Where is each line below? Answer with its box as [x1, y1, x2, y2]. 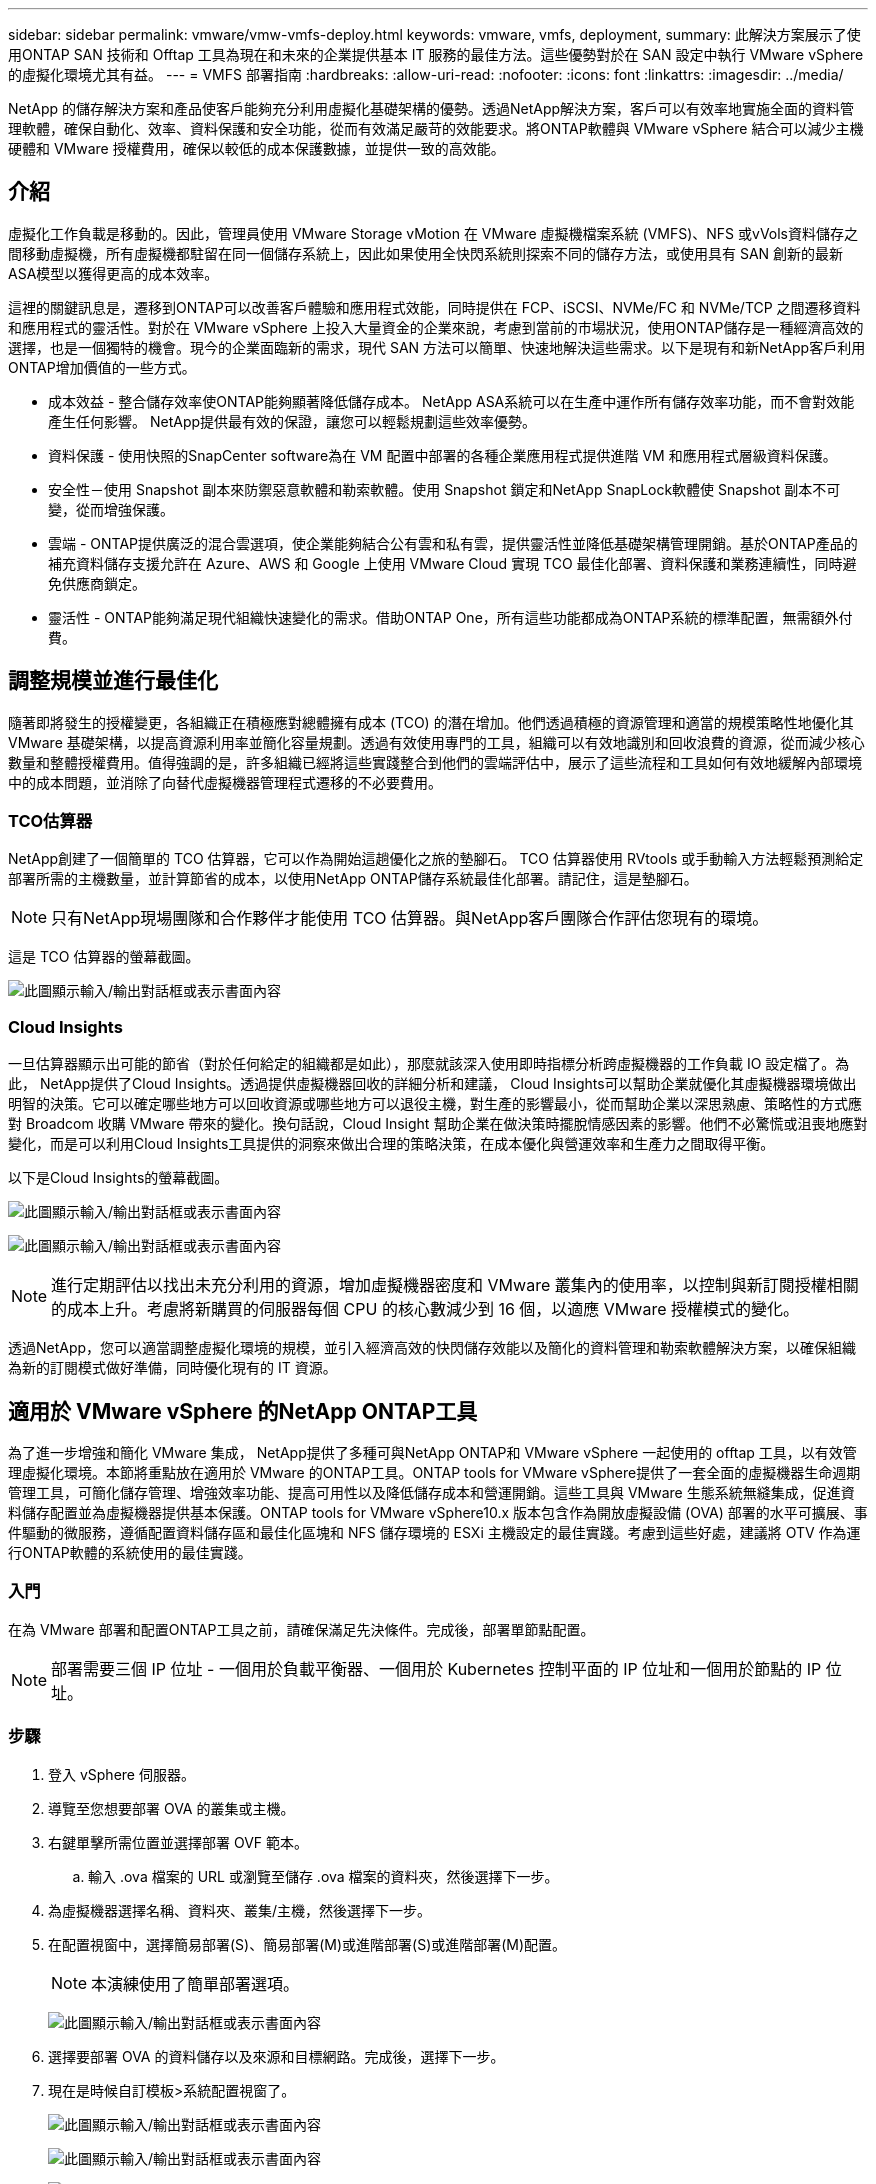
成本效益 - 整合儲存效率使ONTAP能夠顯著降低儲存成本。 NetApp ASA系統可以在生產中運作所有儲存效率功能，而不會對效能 [48, 392, 855, 410]
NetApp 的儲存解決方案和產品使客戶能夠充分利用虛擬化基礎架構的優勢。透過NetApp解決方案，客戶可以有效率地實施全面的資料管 [8, 100, 855, 117]
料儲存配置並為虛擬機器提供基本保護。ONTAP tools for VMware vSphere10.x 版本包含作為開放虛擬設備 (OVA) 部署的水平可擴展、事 [8, 1504, 868, 1522]
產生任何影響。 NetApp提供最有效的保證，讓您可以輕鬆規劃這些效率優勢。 [48, 412, 537, 430]
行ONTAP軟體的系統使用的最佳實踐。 [8, 1544, 252, 1562]
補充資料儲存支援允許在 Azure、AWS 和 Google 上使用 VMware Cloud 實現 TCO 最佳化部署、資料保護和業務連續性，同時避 [48, 554, 857, 572]
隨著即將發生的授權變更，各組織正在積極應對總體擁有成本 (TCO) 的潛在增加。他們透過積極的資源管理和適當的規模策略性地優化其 [8, 713, 854, 731]
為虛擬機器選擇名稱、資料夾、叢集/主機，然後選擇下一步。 [48, 1901, 432, 1919]
